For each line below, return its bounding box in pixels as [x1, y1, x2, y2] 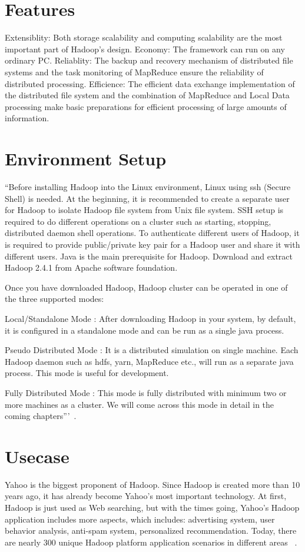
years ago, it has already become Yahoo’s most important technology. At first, [5, 490, 287, 502]
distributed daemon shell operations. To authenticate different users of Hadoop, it [5, 227, 300, 239]
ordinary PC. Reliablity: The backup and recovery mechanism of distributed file [5, 54, 293, 66]
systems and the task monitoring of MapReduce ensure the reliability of [5, 65, 264, 78]
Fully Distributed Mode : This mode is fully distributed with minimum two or [5, 386, 287, 398]
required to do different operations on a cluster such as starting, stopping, [5, 215, 271, 227]
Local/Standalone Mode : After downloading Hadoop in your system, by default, [5, 312, 296, 324]
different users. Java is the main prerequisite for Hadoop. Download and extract [5, 250, 293, 262]
